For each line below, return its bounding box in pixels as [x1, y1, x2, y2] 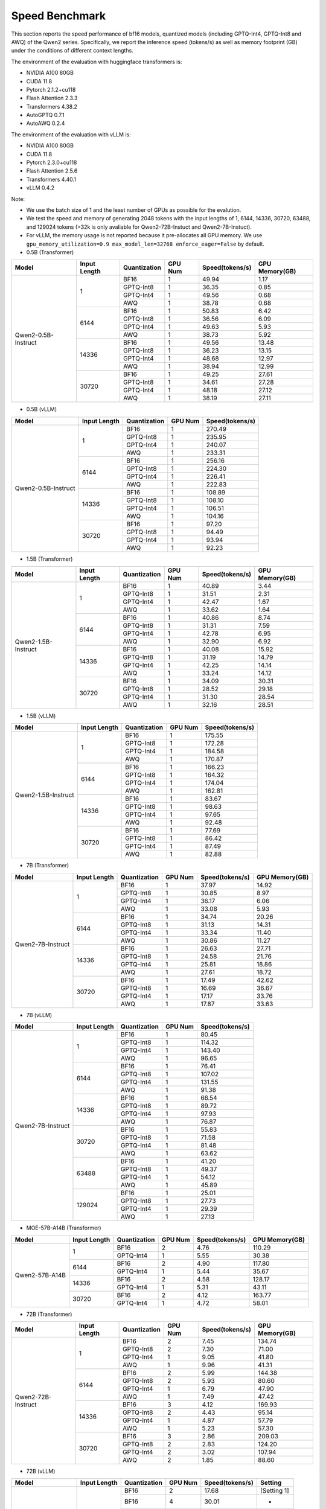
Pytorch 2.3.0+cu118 [26, 159, 77, 166]
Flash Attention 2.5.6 [26, 167, 78, 174]
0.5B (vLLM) [26, 406, 57, 413]
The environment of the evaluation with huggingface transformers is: [11, 58, 182, 65]
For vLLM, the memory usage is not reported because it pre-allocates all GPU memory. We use [26, 232, 263, 239]
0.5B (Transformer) [26, 248, 74, 256]
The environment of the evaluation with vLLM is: [11, 130, 131, 138]
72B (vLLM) [26, 1467, 56, 1475]
